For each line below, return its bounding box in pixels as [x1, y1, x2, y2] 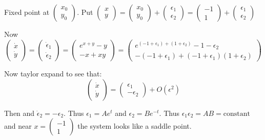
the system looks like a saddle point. [77, 121, 192, 131]
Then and [4, 107, 35, 118]
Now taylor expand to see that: [4, 68, 102, 79]
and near [4, 121, 32, 131]
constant [223, 110, 251, 117]
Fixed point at [4, 7, 50, 17]
